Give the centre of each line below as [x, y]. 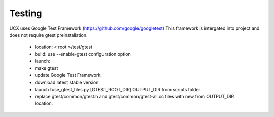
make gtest [46, 68]
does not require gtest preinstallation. [48, 35]
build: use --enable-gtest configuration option [83, 54]
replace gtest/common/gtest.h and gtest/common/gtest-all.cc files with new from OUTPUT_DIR [134, 97]
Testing [26, 13]
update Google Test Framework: [68, 75]
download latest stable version [67, 82]
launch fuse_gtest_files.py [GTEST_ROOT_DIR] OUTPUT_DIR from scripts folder [117, 89]
